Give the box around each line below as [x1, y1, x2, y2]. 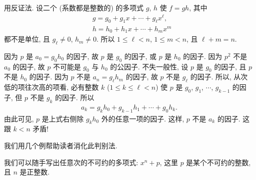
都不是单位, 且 [4, 34, 50, 44]
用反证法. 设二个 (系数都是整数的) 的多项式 [4, 2, 144, 12]
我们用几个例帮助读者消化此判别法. [4, 140, 117, 151]
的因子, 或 [124, 51, 157, 61]
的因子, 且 [214, 61, 247, 71]
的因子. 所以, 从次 [190, 71, 248, 82]
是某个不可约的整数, [186, 157, 251, 167]
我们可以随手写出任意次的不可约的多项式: [4, 157, 138, 167]
